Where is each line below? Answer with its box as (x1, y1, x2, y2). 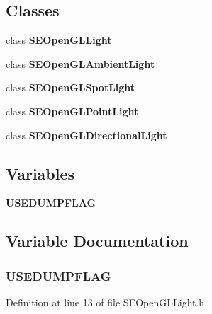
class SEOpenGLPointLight (6, 103, 139, 118)
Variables (6, 162, 75, 184)
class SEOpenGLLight (6, 33, 112, 47)
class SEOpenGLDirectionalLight (6, 127, 167, 142)
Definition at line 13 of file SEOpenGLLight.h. (6, 294, 208, 309)
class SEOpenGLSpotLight (6, 80, 135, 95)
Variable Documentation (6, 230, 189, 252)
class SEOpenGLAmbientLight (6, 56, 155, 71)
